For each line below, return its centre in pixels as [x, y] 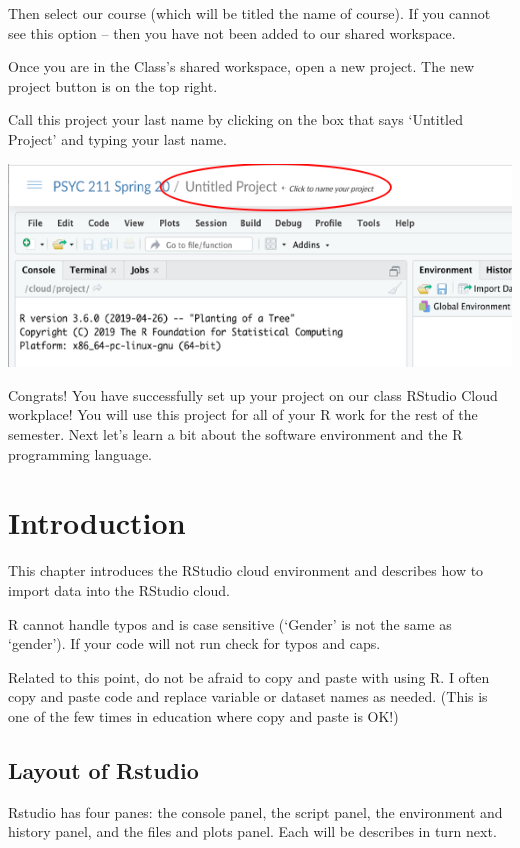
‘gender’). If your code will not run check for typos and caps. [194, 643]
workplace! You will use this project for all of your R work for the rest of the [243, 414]
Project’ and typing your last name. [117, 138]
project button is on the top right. [113, 85]
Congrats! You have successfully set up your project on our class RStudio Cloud [253, 394]
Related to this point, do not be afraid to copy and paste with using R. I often [249, 676]
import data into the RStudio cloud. [119, 589]
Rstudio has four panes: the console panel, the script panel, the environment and [255, 811]
